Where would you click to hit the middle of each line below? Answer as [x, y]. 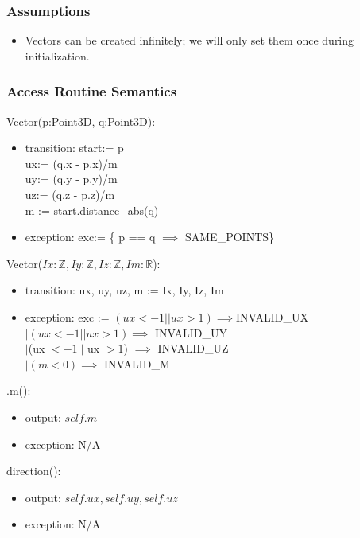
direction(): [34, 471]
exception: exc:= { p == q [90, 237]
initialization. [57, 55]
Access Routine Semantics [92, 91]
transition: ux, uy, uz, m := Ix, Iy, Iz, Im [124, 290]
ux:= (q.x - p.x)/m [71, 163]
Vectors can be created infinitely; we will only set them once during [190, 40]
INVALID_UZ [193, 348]
